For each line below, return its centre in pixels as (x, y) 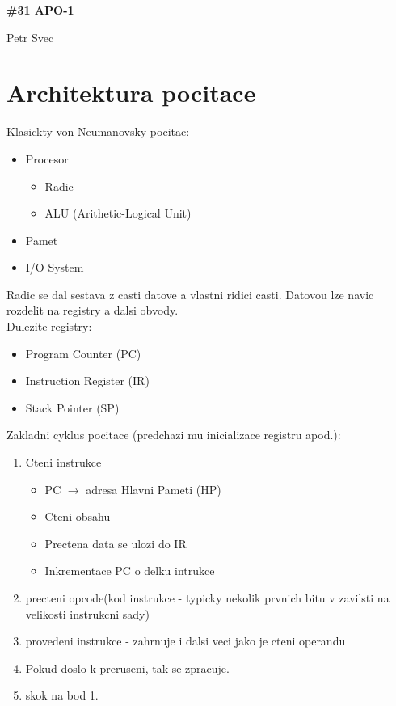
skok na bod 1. (62, 695)
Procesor (47, 158)
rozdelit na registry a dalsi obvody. (93, 310)
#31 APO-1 (40, 10)
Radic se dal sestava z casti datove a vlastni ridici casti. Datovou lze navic (190, 294)
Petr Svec (30, 37)
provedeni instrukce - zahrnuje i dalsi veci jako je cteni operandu (185, 641)
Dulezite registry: (49, 326)
